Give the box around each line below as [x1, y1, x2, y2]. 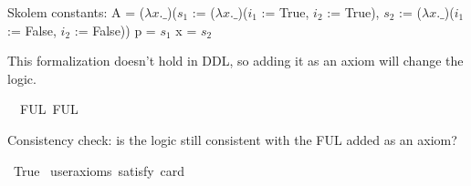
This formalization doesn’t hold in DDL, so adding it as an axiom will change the [7, 51, 464, 70]
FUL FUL [19, 99, 78, 119]
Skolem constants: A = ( [7, 3, 145, 21]
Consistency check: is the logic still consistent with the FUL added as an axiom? [7, 129, 457, 149]
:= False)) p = [74, 20, 156, 39]
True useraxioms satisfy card [13, 160, 185, 180]
